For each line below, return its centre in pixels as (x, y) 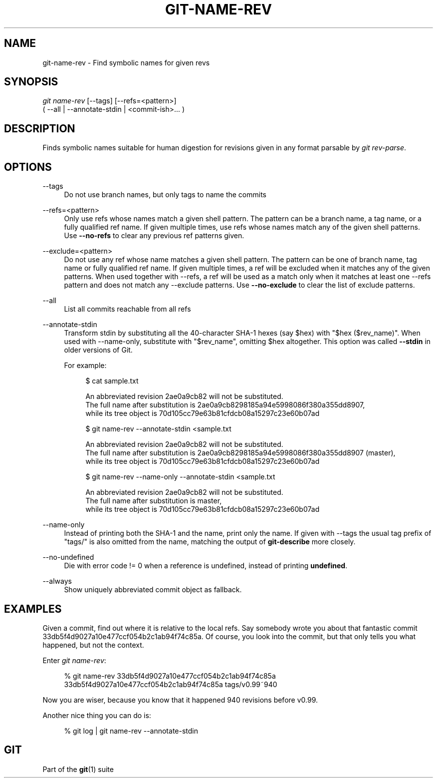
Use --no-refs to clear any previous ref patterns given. (154, 236)
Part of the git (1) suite (78, 769)
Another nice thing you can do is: (97, 715)
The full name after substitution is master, (154, 501)
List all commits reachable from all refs (127, 309)
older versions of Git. (98, 350)
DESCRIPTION (40, 128)
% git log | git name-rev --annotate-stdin (131, 731)
